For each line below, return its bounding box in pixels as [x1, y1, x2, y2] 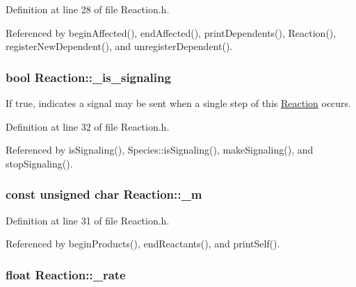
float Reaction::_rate [6, 265, 126, 283]
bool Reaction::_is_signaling [6, 68, 171, 85]
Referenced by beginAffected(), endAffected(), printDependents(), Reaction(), [6, 25, 337, 40]
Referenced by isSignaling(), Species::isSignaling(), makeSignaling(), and [6, 142, 314, 157]
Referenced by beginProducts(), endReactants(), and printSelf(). [6, 236, 280, 251]
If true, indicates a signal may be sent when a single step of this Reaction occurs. [6, 96, 351, 110]
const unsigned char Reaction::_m [6, 186, 202, 203]
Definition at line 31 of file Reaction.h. [6, 213, 170, 227]
